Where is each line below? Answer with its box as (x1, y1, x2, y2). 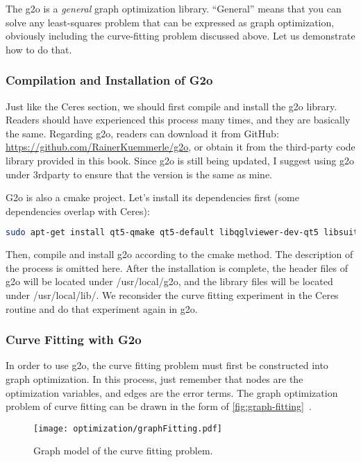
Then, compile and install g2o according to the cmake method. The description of (6, 247, 353, 262)
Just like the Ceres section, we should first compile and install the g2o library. (6, 99, 337, 113)
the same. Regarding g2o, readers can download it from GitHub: (6, 126, 279, 140)
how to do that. (6, 42, 72, 56)
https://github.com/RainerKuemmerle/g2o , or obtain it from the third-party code (6, 139, 355, 154)
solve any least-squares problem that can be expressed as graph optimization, (6, 15, 335, 29)
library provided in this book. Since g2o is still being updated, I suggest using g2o (6, 153, 354, 167)
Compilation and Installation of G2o (6, 71, 213, 89)
